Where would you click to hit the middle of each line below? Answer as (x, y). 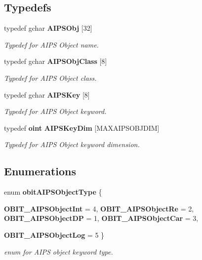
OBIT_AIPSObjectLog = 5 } (54, 234)
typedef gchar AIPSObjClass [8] (56, 61)
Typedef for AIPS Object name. (51, 44)
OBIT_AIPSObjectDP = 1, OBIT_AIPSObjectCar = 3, (101, 218)
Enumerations (40, 171)
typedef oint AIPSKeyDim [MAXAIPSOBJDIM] (82, 128)
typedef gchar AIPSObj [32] (48, 28)
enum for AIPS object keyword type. (59, 251)
